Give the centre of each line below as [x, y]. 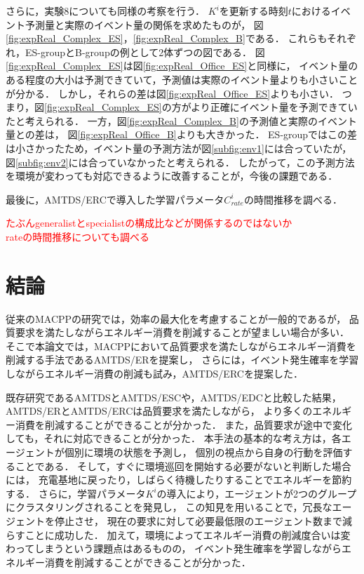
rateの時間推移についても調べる [78, 236]
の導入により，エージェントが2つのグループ [257, 493]
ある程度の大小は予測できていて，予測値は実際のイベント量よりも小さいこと [182, 79]
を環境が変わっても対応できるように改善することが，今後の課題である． [172, 176]
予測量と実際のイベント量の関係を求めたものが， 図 [144, 24]
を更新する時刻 [254, 11]
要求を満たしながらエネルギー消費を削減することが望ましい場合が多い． [182, 332]
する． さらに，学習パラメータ [76, 493]
